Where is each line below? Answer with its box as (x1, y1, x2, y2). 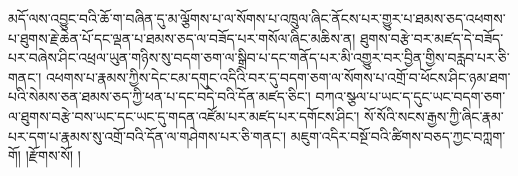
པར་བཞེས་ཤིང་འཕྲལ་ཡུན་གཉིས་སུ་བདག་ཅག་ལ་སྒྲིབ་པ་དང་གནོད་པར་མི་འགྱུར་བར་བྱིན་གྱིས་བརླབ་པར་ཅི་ (8, 47, 510, 68)
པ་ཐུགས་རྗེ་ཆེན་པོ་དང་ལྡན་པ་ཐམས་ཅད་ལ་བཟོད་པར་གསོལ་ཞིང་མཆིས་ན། (8, 27, 356, 48)
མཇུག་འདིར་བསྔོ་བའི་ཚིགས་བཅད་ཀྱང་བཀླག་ (290, 125, 506, 146)
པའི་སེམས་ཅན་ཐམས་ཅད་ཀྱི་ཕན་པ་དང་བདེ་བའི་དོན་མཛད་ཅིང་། (8, 86, 311, 107)
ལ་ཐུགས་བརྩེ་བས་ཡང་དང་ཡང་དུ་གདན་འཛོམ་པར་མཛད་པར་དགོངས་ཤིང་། (8, 105, 360, 126)
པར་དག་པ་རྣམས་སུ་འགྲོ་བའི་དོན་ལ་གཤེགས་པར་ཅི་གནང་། (8, 125, 287, 146)
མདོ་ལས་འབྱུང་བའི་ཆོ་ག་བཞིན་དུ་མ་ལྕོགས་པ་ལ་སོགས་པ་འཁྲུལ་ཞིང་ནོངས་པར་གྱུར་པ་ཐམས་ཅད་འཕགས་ (8, 8, 506, 28)
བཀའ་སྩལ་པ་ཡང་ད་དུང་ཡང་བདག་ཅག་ (315, 86, 506, 107)
